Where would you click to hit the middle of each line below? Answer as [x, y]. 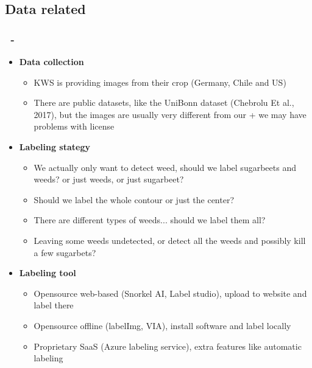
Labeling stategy [55, 146]
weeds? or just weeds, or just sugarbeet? [109, 179]
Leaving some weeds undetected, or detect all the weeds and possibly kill [170, 240]
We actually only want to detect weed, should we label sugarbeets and [165, 167]
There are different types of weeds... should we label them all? [150, 220]
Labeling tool [48, 273]
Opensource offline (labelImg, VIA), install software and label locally [162, 325]
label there [54, 305]
